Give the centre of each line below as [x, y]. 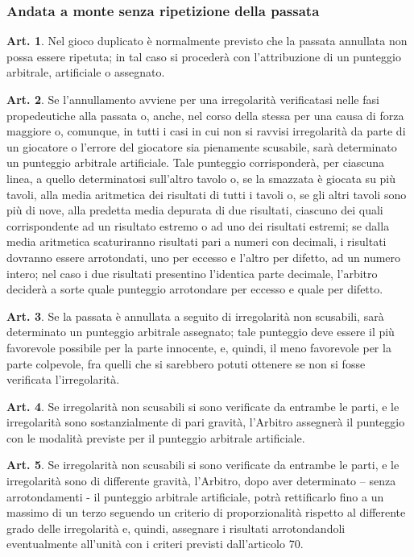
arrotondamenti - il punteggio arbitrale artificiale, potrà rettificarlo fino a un [195, 496]
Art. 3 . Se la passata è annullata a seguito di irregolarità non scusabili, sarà [195, 316]
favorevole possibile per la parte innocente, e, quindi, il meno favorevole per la [199, 347]
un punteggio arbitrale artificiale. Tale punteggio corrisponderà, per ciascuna [196, 162]
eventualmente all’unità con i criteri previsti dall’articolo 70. [155, 544]
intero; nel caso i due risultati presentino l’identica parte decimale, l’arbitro [192, 273]
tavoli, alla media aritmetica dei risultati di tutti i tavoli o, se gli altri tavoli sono [207, 194]
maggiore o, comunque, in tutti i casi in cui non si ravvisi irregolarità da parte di [206, 131]
